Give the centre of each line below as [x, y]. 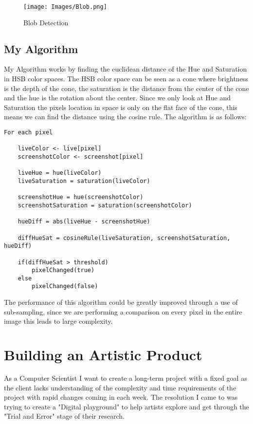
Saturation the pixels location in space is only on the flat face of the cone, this [121, 107]
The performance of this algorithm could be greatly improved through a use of [121, 302]
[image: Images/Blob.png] [65, 7]
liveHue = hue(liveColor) [60, 173]
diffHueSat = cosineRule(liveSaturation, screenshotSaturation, [124, 238]
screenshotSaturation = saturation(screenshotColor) [105, 205]
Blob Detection [46, 22]
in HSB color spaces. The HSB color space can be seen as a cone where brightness [126, 79]
